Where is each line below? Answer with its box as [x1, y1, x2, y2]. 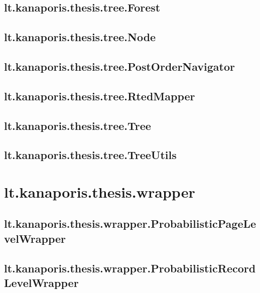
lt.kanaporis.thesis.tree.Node [4, 29, 156, 45]
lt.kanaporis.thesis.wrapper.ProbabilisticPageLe [4, 216, 256, 231]
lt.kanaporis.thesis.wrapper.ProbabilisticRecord [4, 260, 256, 275]
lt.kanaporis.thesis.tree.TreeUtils [4, 147, 177, 163]
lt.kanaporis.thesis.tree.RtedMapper [4, 88, 195, 103]
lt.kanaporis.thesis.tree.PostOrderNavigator [4, 58, 235, 74]
